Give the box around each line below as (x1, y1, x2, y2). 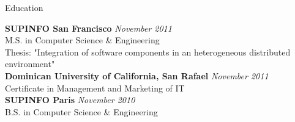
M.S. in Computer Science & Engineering (5, 34, 160, 46)
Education (5, 1, 43, 13)
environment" (5, 57, 55, 70)
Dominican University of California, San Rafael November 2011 (5, 69, 269, 82)
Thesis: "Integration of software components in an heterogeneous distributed (5, 45, 291, 58)
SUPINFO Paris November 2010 (5, 93, 135, 106)
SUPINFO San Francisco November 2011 (5, 21, 172, 34)
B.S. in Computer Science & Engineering (5, 105, 158, 118)
